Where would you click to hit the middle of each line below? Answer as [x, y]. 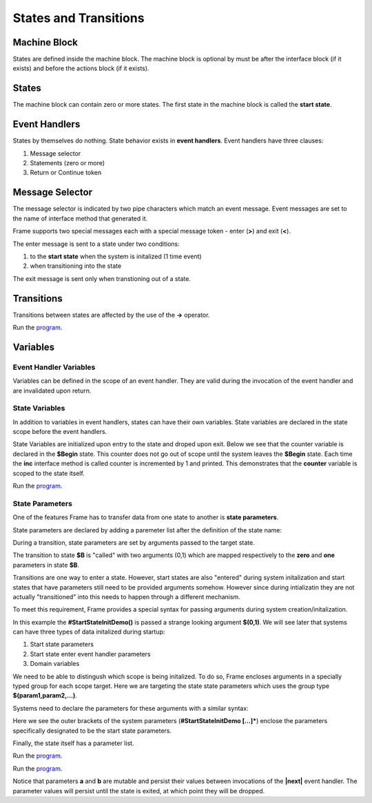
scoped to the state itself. [49, 473]
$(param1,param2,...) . [45, 696]
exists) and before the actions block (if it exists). [81, 68]
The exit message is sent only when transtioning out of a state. [102, 278]
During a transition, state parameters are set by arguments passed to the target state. [134, 542]
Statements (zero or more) [68, 163]
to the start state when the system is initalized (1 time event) [116, 256]
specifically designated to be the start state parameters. [92, 731]
